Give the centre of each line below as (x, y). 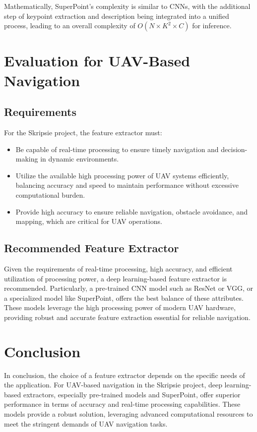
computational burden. (50, 194)
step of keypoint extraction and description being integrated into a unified (117, 16)
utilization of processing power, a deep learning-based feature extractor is (115, 278)
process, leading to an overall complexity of (70, 26)
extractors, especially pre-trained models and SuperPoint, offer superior (132, 394)
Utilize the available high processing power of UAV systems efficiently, (122, 175)
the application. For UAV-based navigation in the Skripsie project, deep (113, 385)
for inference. (212, 26)
